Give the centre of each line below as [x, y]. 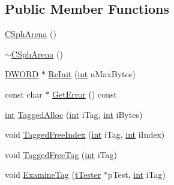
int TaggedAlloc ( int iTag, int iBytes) [74, 114]
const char [24, 94]
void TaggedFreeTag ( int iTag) [61, 154]
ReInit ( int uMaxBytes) [92, 74]
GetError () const [85, 94]
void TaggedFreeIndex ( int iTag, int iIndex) [85, 134]
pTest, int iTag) [136, 175]
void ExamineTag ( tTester [53, 175]
